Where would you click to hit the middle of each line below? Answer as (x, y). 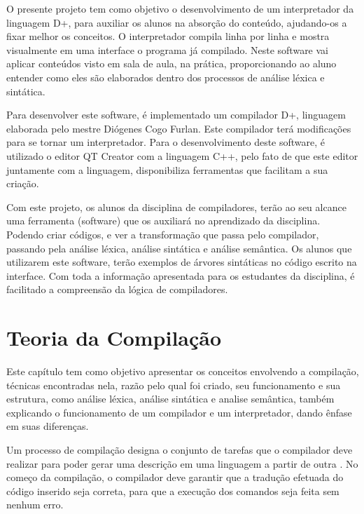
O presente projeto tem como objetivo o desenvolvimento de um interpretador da (180, 8)
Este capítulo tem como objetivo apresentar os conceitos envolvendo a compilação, (183, 371)
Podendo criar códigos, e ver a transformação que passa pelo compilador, (163, 234)
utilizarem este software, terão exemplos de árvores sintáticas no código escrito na (182, 262)
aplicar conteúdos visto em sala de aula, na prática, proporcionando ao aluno (171, 63)
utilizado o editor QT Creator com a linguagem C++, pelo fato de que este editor (182, 155)
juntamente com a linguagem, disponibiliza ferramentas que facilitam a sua (167, 169)
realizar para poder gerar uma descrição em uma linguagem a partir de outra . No (182, 463)
